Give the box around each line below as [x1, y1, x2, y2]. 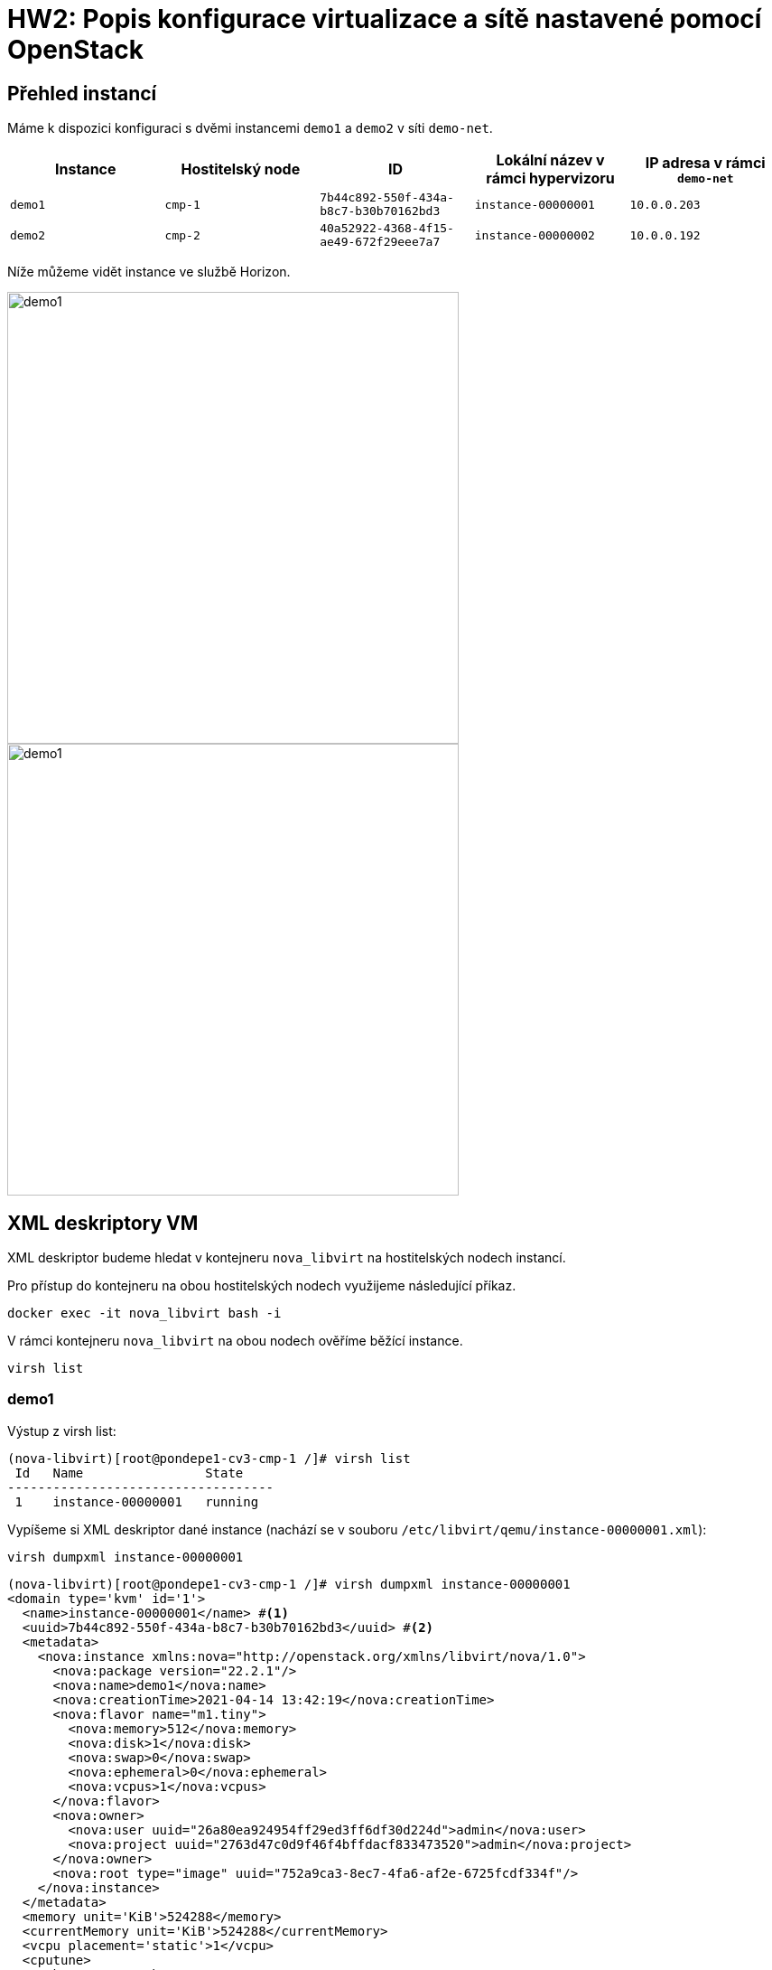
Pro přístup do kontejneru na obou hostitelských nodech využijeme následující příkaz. [7, 1278, 516, 1294]
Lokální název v [496, 151, 605, 170]
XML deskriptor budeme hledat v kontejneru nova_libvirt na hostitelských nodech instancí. [7, 1250, 566, 1266]
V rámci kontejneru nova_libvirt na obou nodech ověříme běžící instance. [7, 1333, 463, 1349]
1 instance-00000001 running [14, 1494, 259, 1509]
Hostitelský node [181, 160, 301, 179]
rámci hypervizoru [486, 169, 615, 188]
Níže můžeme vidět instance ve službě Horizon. [7, 264, 291, 280]
